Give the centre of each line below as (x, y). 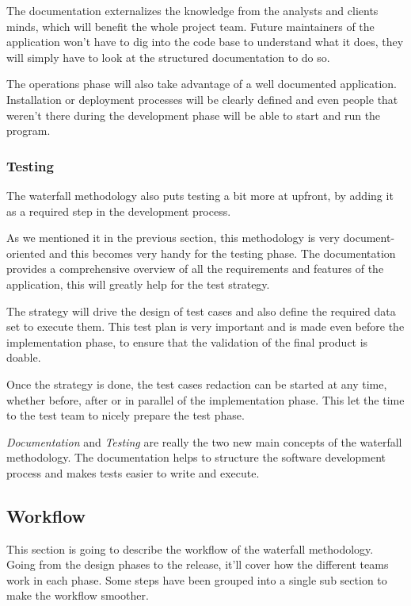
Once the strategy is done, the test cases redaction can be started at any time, (197, 384)
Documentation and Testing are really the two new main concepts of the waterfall (204, 441)
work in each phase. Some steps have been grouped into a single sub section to (197, 579)
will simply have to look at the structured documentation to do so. (168, 57)
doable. (24, 357)
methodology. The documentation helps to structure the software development (196, 457)
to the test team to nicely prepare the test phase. (126, 415)
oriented (26, 253)
